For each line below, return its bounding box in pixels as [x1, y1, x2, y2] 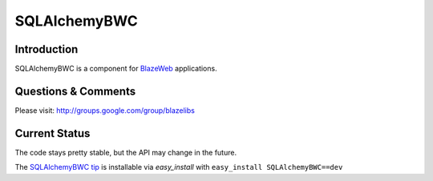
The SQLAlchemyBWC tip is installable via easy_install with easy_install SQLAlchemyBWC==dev [14, 163, 343, 172]
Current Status [14, 127, 91, 140]
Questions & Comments [14, 84, 136, 98]
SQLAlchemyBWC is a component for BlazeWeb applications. [14, 64, 217, 74]
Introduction [14, 42, 79, 56]
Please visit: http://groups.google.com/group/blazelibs [14, 105, 196, 115]
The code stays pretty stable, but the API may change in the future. [14, 147, 237, 157]
